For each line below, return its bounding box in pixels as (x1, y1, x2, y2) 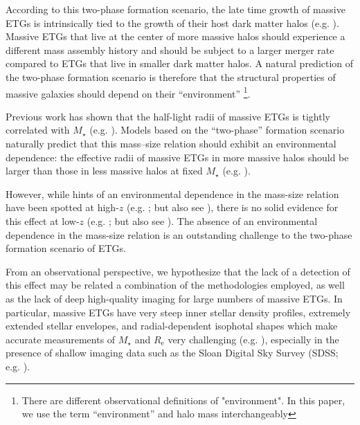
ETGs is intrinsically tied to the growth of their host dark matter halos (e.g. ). (6, 15, 339, 30)
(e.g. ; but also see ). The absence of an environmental (87, 213, 318, 228)
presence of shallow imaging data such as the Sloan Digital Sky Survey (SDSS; (6, 345, 339, 360)
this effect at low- (6, 213, 80, 228)
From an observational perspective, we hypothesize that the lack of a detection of (6, 264, 350, 278)
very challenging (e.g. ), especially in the (168, 332, 339, 346)
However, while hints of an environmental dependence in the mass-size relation (6, 186, 339, 201)
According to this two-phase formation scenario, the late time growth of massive (6, 2, 345, 16)
